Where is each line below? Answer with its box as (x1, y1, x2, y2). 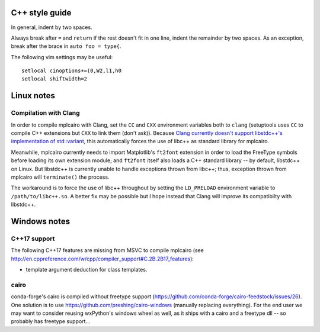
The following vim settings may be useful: (11, 53, 113, 60)
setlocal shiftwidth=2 (21, 76, 88, 82)
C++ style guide (11, 8, 72, 18)
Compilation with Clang (11, 109, 80, 117)
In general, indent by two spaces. (11, 24, 92, 31)
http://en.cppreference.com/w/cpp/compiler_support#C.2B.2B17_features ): (11, 255, 194, 262)
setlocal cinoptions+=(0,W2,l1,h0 (21, 67, 121, 74)
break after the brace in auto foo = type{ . (11, 43, 121, 50)
